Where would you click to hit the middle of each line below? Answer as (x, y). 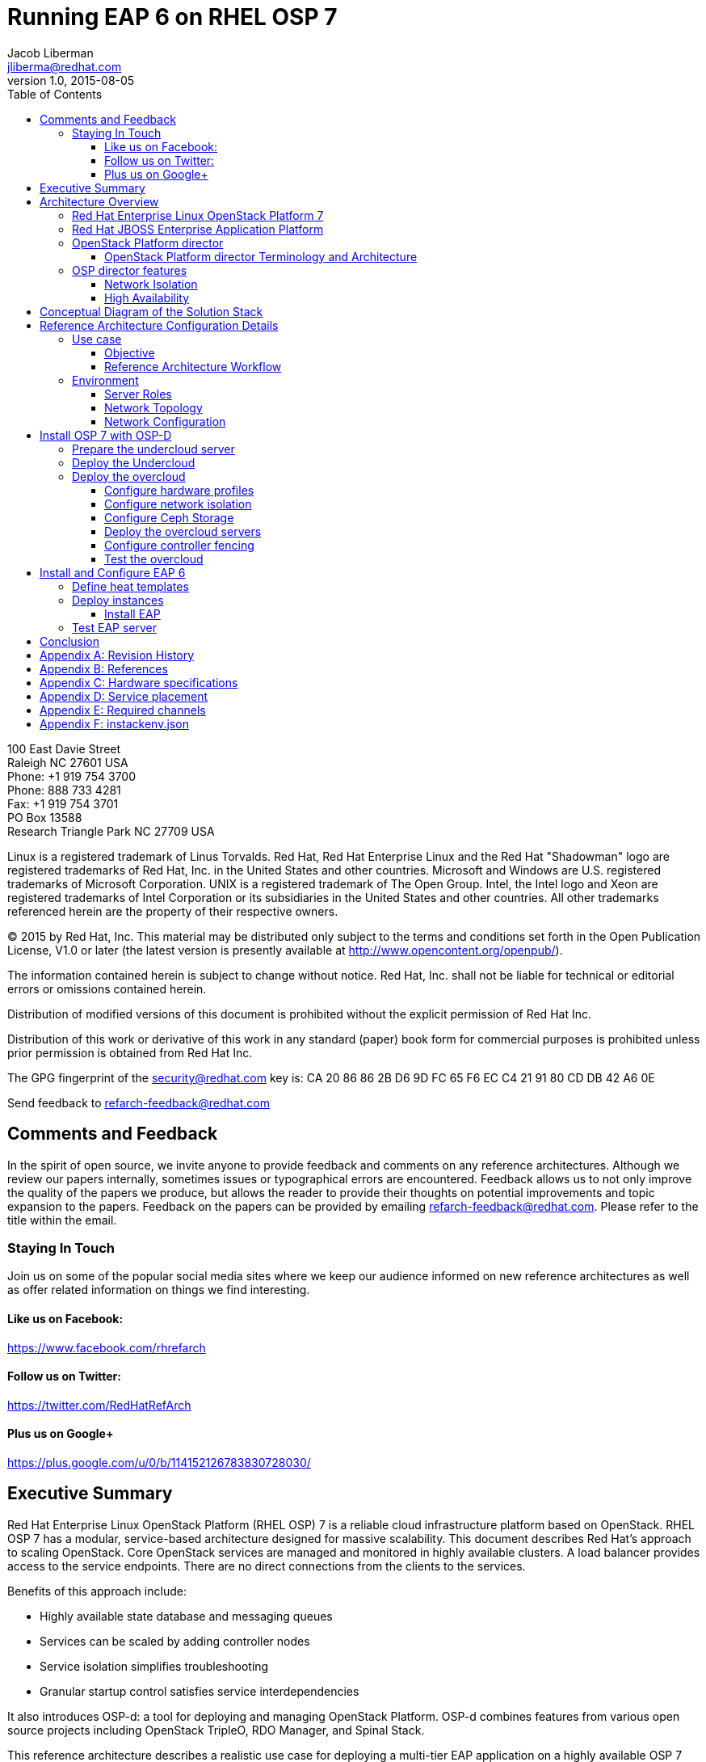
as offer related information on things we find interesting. (159, 1290)
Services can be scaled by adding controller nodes (175, 1641)
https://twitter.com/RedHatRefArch (99, 1405)
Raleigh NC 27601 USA (68, 762)
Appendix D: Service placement (124, 696)
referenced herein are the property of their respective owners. (173, 911)
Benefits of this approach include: (97, 1591)
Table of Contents (55, 94)
